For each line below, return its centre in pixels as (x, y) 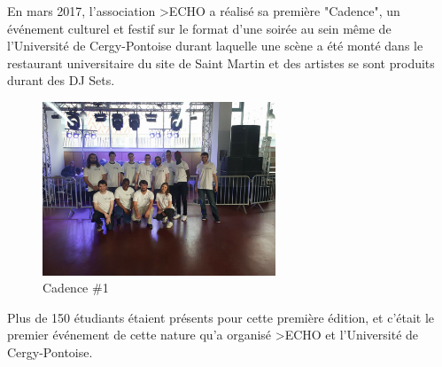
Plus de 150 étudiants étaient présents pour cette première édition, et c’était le (221, 317)
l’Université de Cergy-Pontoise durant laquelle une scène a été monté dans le (215, 46)
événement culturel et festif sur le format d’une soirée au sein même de (199, 28)
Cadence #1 (76, 288)
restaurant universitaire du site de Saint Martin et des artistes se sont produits (221, 62)
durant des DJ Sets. (61, 80)
